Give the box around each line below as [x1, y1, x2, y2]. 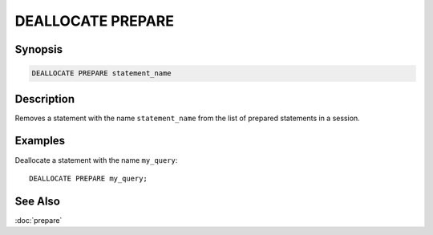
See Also [14, 194, 60, 208]
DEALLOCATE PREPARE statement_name [31, 69, 172, 78]
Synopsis [14, 43, 63, 56]
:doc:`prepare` [14, 215, 63, 225]
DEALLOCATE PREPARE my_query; [29, 173, 148, 183]
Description [14, 92, 75, 106]
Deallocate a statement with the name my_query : [14, 155, 178, 164]
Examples [14, 134, 66, 148]
